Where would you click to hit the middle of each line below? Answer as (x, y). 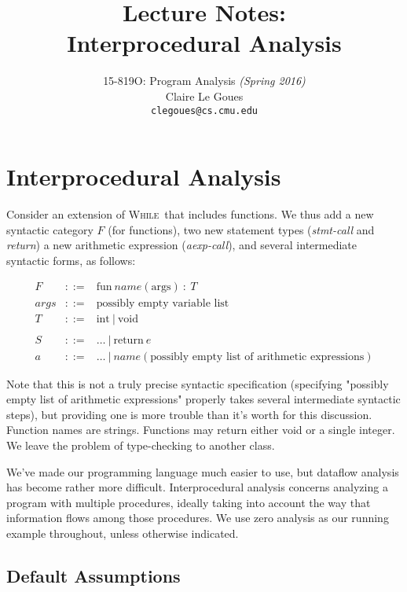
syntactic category (50, 229)
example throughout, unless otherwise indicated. (123, 533)
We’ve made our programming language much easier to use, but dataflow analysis (203, 471)
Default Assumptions (93, 575)
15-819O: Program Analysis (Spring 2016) (204, 81)
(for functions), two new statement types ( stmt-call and (241, 229)
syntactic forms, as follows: (71, 260)
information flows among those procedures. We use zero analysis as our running (198, 518)
